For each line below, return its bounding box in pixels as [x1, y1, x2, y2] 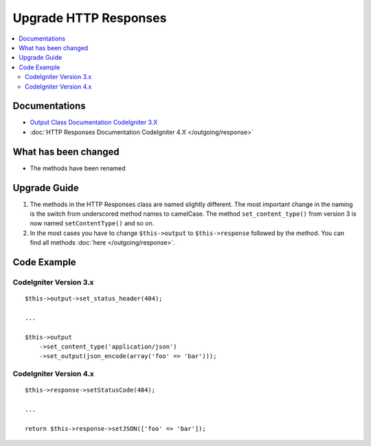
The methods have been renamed [30, 164, 126, 172]
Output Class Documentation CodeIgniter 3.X [30, 118, 158, 126]
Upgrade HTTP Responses [12, 10, 167, 25]
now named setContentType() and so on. [30, 219, 155, 227]
